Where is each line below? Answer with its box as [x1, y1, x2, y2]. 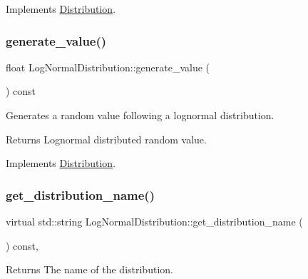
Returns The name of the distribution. [6, 262, 173, 277]
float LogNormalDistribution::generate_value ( [6, 59, 210, 74]
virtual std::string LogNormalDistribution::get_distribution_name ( [6, 214, 303, 228]
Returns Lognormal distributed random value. [6, 131, 207, 146]
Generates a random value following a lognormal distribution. [6, 108, 274, 122]
